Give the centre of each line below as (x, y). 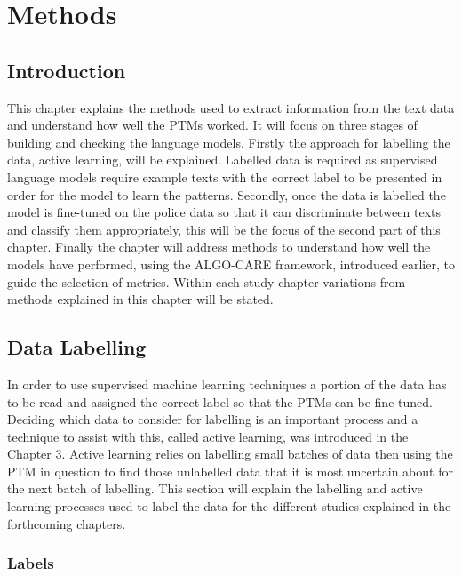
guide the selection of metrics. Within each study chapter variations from (207, 281)
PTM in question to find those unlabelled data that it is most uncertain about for (230, 471)
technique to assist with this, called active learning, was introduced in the (208, 436)
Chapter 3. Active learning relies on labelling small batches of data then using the (230, 454)
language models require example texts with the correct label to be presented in (225, 176)
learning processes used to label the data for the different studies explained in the (229, 506)
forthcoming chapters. (67, 523)
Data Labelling (77, 347)
